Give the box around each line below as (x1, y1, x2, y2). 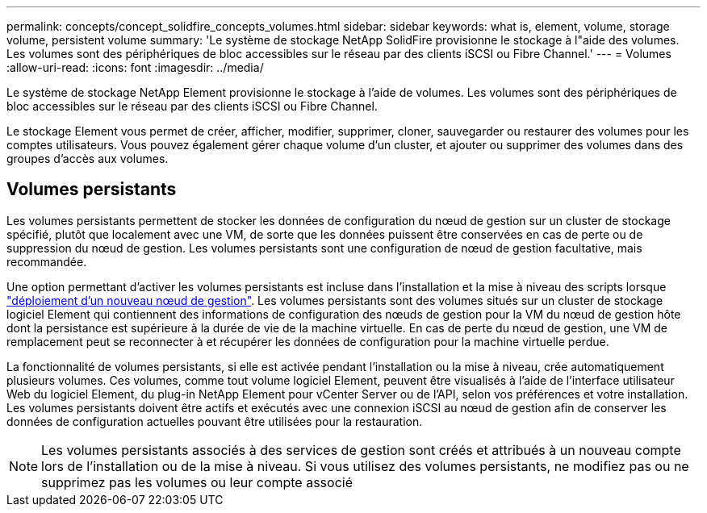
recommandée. (6, 254, 87, 269)
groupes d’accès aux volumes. (6, 152, 169, 165)
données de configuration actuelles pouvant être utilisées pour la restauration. (6, 414, 423, 428)
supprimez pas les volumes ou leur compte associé (41, 473, 353, 490)
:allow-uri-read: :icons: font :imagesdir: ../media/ (6, 60, 264, 74)
